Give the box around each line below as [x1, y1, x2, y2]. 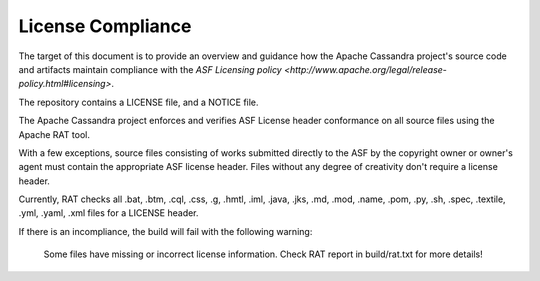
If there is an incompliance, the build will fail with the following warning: [18, 225, 313, 237]
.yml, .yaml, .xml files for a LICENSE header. [18, 207, 199, 219]
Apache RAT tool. [18, 128, 90, 140]
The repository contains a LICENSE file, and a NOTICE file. [18, 96, 259, 108]
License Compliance [18, 15, 192, 37]
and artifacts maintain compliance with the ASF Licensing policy [18, 63, 282, 75]
